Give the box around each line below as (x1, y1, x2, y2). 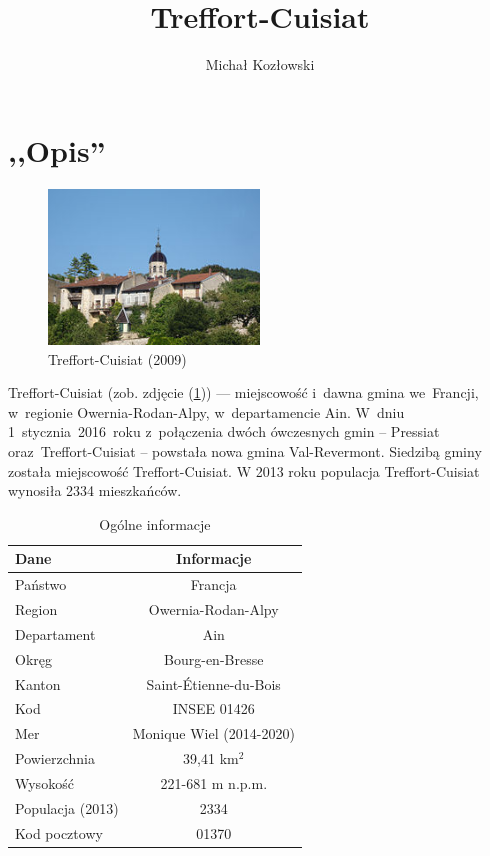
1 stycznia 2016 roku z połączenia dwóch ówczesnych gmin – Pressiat (8, 421, 440, 442)
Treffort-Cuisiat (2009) (48, 348, 187, 369)
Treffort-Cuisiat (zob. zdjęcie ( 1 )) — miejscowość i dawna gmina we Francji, (8, 382, 479, 403)
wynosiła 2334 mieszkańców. (8, 480, 182, 501)
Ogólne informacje (99, 513, 211, 534)
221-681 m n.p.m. (160, 772, 268, 793)
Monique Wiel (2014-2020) (132, 723, 295, 744)
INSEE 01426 (172, 698, 255, 719)
